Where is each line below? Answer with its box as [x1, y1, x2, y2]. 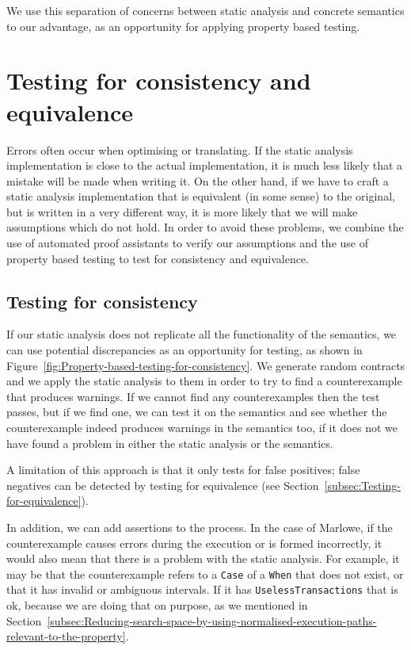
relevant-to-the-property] [6, 628, 126, 644]
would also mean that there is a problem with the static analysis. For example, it [6, 550, 400, 567]
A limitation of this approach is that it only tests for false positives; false [6, 461, 360, 478]
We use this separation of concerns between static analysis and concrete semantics [6, 2, 405, 18]
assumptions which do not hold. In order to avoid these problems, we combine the [6, 219, 404, 235]
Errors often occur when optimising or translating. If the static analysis [6, 141, 353, 158]
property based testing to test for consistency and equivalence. [6, 250, 309, 266]
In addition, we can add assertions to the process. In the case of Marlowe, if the [6, 518, 393, 535]
